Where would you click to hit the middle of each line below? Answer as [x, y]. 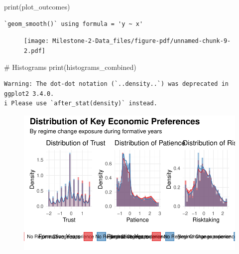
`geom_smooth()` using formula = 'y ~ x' [74, 24]
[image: [37, 41]
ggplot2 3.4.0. [29, 94]
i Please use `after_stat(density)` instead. [81, 104]
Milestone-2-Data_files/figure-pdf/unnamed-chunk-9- [142, 41]
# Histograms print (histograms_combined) [70, 67]
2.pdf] [35, 51]
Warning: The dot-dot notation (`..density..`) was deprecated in [117, 84]
